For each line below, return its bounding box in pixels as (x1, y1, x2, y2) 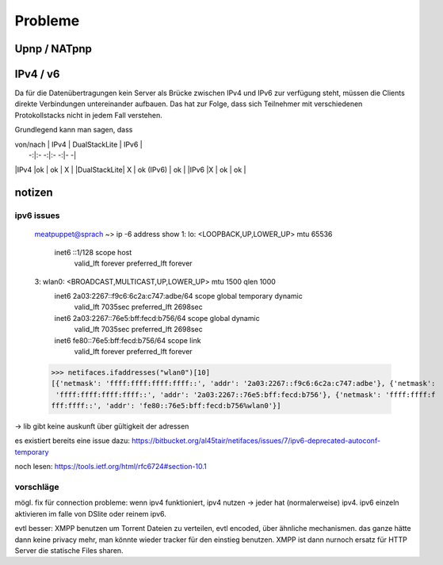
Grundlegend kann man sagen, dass (14, 125, 133, 135)
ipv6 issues (14, 210, 60, 221)
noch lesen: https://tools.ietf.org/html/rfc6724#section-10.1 (14, 462, 208, 471)
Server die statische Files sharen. (14, 545, 124, 555)
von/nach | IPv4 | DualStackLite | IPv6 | (14, 139, 143, 149)
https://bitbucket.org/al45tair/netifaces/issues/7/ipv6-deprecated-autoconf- (131, 436, 380, 445)
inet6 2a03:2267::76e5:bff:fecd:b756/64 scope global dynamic (54, 313, 261, 323)
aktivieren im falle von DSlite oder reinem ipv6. (14, 509, 166, 518)
